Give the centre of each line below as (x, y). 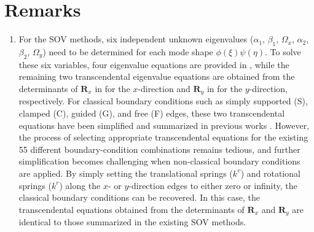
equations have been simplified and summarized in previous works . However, (164, 125)
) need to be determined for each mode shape (128, 51)
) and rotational (270, 173)
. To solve (283, 51)
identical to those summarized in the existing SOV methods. (132, 222)
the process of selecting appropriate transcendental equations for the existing (163, 137)
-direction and (164, 88)
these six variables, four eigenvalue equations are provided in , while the (154, 64)
